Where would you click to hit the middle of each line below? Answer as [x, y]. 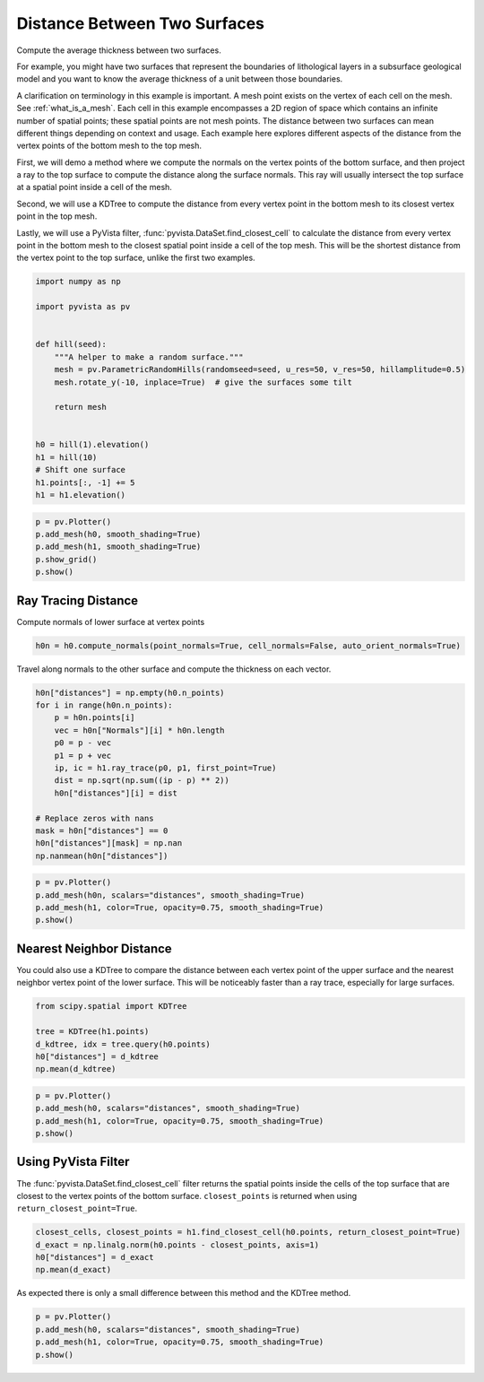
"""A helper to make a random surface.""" [149, 357]
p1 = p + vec [83, 755]
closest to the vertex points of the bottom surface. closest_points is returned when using [187, 1195]
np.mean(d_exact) [73, 1270]
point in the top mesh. [57, 216]
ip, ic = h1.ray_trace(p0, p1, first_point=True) [165, 768]
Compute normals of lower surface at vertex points [111, 621]
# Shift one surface [80, 470]
